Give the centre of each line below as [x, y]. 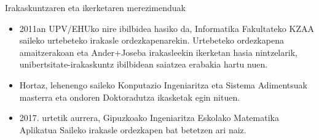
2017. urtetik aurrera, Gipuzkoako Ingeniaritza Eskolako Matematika [149, 118]
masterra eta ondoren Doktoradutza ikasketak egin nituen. [130, 97]
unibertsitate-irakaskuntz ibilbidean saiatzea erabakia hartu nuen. [144, 64]
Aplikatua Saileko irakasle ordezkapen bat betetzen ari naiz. [133, 129]
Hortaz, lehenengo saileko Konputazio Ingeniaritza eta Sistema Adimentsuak [163, 84]
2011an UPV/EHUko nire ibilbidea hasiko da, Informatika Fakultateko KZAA [167, 28]
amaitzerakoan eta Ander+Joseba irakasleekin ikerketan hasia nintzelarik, [158, 52]
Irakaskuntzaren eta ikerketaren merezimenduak [95, 7]
